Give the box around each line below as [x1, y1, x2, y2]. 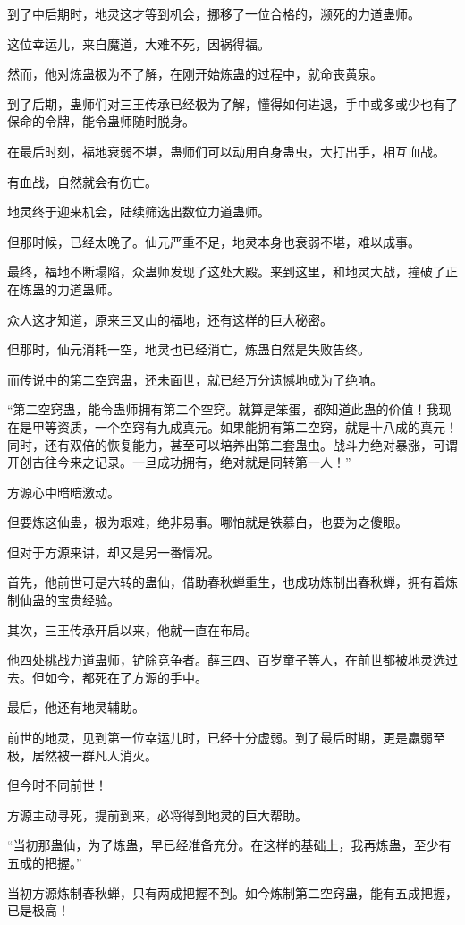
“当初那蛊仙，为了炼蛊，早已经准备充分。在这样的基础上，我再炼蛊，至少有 [7, 836, 452, 854]
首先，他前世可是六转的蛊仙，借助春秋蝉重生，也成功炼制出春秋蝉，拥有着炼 [7, 573, 458, 591]
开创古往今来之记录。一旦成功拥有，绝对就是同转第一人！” [7, 453, 351, 471]
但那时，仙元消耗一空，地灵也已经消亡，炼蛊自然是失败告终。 [7, 340, 370, 359]
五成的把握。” [7, 853, 82, 871]
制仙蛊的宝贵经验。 [7, 590, 120, 609]
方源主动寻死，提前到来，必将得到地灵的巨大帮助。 [7, 805, 308, 824]
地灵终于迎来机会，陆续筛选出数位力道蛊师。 [7, 202, 270, 221]
